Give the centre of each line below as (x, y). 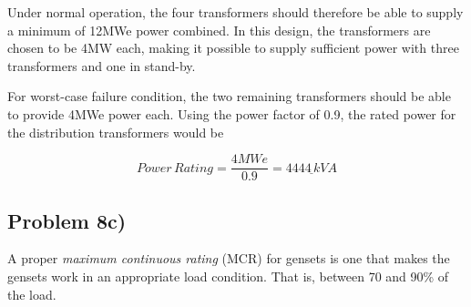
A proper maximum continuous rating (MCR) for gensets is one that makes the (229, 258)
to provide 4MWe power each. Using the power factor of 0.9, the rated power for (232, 113)
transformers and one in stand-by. (102, 65)
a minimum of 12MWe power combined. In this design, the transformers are (219, 30)
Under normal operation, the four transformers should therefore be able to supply (235, 12)
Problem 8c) (67, 220)
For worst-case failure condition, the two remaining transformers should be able (229, 96)
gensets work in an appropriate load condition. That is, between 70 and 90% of (228, 276)
